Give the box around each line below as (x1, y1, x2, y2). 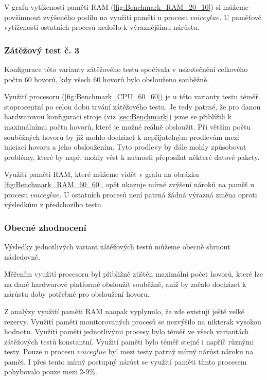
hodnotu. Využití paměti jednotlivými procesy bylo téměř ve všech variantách (4, 326, 249, 337)
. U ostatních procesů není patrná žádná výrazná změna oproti (59, 189, 257, 200)
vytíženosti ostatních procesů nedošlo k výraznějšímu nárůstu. (4, 22, 200, 32)
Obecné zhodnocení (4, 221, 86, 233)
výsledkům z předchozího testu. (4, 199, 103, 210)
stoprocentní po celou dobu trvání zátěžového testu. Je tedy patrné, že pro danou (4, 101, 261, 112)
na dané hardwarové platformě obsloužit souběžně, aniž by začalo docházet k (4, 278, 246, 289)
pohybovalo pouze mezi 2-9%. (4, 366, 97, 377)
